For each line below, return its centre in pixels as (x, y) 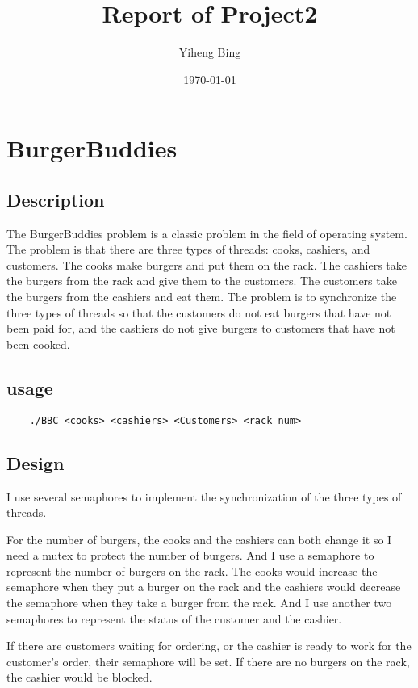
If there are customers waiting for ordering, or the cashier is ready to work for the (209, 646)
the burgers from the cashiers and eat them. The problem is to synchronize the (202, 297)
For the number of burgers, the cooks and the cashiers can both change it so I (199, 539)
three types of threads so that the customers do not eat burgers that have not (199, 312)
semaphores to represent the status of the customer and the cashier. (174, 618)
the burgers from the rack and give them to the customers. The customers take (202, 281)
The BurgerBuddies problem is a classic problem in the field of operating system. (207, 233)
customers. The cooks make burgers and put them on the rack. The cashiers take (207, 264)
